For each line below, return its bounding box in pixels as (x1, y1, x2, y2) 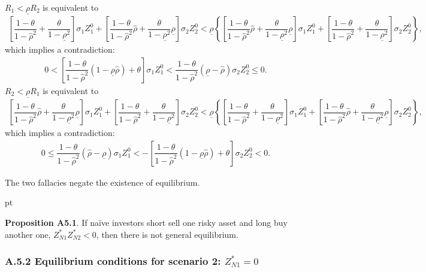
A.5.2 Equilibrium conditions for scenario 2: (5, 253, 221, 268)
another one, (5, 228, 51, 240)
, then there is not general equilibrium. (96, 228, 238, 240)
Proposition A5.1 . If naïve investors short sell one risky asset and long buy (5, 216, 288, 228)
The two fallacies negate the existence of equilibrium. (5, 176, 200, 188)
